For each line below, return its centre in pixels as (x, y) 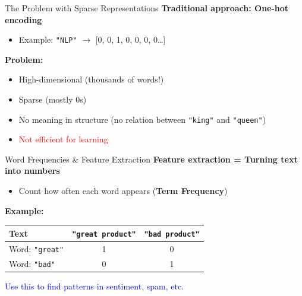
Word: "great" (37, 248)
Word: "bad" (32, 263)
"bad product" (172, 234)
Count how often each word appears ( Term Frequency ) (123, 191)
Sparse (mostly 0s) (53, 99)
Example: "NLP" (48, 39)
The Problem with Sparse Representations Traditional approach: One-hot (147, 8)
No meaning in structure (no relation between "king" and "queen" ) (142, 119)
